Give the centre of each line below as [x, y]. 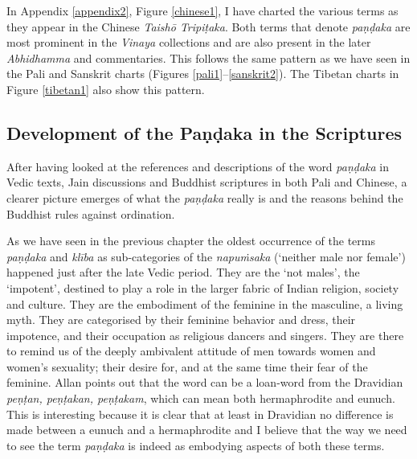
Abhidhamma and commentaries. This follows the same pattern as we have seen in [208, 57]
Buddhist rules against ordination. [91, 213]
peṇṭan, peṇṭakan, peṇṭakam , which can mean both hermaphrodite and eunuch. [201, 398]
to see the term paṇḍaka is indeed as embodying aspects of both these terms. [196, 445]
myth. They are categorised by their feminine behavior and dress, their [181, 320]
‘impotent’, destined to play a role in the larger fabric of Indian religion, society [203, 287]
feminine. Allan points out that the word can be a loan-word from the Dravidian [205, 382]
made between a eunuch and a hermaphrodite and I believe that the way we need [207, 430]
